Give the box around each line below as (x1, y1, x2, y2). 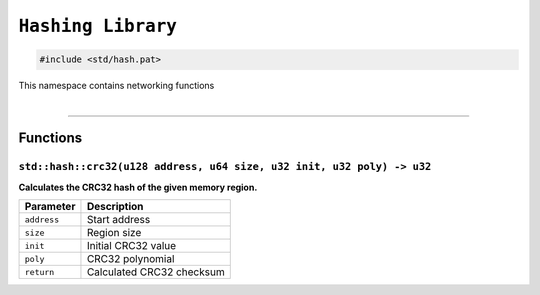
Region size (86, 226, 142, 240)
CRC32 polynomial (86, 252, 175, 266)
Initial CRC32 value (86, 239, 177, 253)
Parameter (24, 200, 76, 214)
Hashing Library (18, 15, 177, 37)
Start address (86, 213, 151, 227)
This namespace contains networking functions (18, 80, 215, 92)
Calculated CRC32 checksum (86, 265, 225, 279)
